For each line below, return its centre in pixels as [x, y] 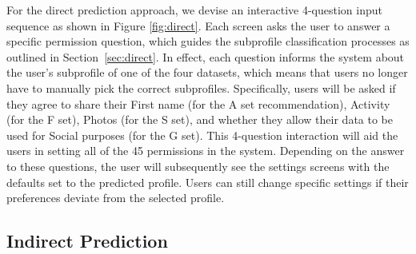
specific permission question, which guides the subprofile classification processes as [208, 41]
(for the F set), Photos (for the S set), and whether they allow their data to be [200, 119]
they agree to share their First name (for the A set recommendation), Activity [198, 103]
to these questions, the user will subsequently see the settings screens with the [198, 166]
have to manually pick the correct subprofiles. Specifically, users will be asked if [201, 87]
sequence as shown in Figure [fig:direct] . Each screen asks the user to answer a [198, 25]
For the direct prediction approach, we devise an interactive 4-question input [194, 10]
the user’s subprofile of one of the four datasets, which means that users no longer [207, 72]
